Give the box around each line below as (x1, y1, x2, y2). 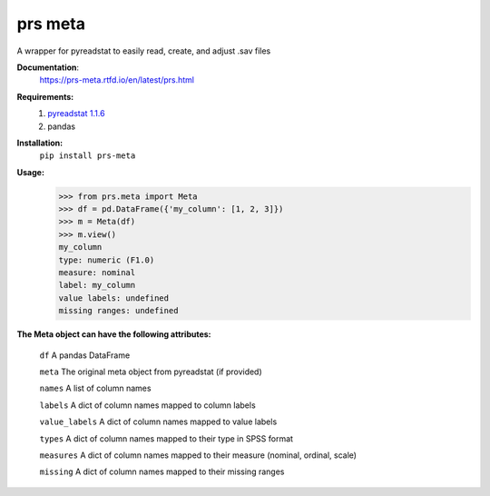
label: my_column (58, 280, 136, 291)
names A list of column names (39, 382, 152, 394)
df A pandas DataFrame (39, 350, 131, 361)
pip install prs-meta (39, 151, 136, 161)
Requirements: (16, 91, 74, 102)
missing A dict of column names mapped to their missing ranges (39, 466, 285, 477)
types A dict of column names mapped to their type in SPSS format (39, 432, 294, 444)
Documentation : (16, 62, 80, 73)
